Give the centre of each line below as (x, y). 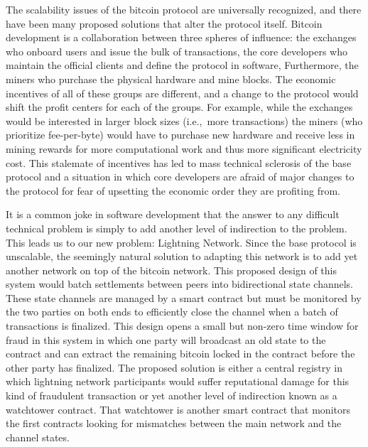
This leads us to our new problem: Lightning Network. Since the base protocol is (181, 242)
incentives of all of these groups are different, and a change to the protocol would (182, 93)
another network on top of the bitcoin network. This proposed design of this (171, 270)
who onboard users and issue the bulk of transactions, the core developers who (177, 51)
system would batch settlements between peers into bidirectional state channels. (180, 284)
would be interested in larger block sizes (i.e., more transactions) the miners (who (184, 120)
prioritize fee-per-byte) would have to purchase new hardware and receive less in (180, 135)
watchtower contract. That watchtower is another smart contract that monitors (178, 409)
